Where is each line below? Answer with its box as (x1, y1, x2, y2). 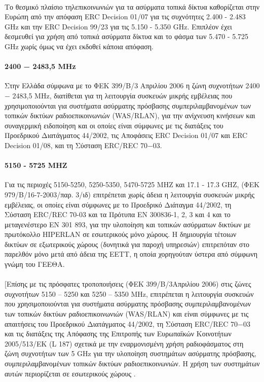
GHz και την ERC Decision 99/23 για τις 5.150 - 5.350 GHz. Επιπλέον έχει (5, 21, 232, 31)
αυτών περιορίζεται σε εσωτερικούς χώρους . (5, 368, 136, 378)
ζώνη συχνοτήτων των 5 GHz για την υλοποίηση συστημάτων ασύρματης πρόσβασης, (5, 348, 256, 359)
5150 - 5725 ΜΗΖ (5, 160, 67, 170)
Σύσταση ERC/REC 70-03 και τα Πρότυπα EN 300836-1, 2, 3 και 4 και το (5, 209, 231, 220)
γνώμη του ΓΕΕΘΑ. (5, 259, 65, 269)
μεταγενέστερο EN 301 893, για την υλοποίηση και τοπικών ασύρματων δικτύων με (5, 219, 251, 229)
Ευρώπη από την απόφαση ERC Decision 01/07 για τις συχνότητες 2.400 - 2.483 (5, 11, 246, 22)
